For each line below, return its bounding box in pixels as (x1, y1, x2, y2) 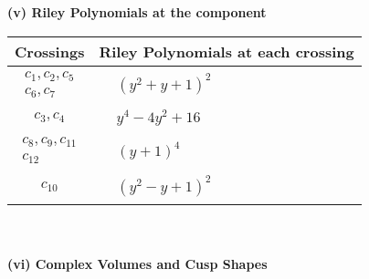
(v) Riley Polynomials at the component (7, 3, 267, 21)
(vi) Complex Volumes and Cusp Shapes (7, 253, 268, 273)
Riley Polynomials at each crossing (99, 40, 354, 62)
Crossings (15, 40, 85, 62)
